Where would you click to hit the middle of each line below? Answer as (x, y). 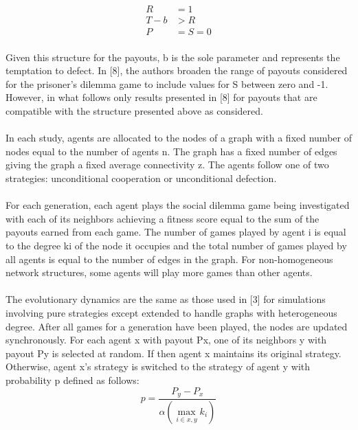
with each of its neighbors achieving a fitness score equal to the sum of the (163, 218)
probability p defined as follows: (72, 380)
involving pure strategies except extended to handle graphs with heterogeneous (171, 312)
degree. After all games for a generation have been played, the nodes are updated (177, 326)
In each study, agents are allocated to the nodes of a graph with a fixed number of (179, 138)
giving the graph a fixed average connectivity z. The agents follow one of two (167, 165)
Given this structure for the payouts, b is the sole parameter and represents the (173, 57)
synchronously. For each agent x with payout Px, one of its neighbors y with (166, 340)
